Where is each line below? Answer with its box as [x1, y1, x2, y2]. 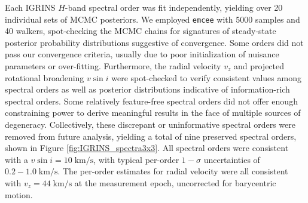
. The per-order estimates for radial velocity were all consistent [57, 165, 288, 177]
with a [5, 153, 28, 165]
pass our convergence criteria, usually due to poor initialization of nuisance [5, 48, 279, 60]
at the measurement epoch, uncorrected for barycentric [74, 176, 276, 189]
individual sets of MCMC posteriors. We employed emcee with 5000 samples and [5, 13, 300, 25]
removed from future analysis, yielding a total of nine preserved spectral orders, [5, 130, 297, 142]
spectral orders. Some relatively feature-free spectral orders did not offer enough [5, 94, 298, 107]
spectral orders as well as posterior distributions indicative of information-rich [5, 83, 290, 96]
